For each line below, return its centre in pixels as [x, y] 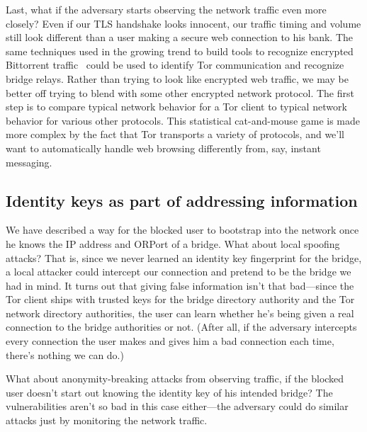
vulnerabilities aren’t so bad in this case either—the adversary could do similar [177, 406]
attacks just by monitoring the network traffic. [107, 420]
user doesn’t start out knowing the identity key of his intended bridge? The [169, 392]
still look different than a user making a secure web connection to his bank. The [180, 37]
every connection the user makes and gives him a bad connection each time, [170, 341]
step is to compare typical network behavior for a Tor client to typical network [176, 107]
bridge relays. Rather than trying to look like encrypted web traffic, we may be [177, 78]
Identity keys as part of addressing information [182, 200]
